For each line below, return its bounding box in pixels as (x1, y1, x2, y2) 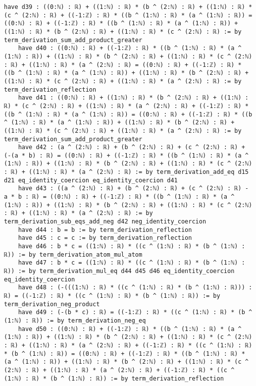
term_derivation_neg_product (4, 300, 100, 308)
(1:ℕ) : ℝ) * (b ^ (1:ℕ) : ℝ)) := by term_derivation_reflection (4, 375, 224, 382)
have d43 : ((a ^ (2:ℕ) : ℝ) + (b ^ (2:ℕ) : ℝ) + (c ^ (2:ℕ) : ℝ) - (18, 185, 249, 192)
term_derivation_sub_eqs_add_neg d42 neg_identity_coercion (4, 218, 206, 225)
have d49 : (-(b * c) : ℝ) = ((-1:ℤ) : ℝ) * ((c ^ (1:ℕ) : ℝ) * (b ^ (18, 309, 253, 316)
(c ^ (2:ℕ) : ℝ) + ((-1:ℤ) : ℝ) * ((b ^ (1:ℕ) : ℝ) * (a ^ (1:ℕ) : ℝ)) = (4, 11, 253, 19)
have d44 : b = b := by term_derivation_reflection (18, 226, 192, 233)
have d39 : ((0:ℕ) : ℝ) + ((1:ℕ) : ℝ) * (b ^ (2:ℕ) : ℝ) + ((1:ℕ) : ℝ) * (4, 3, 253, 10)
